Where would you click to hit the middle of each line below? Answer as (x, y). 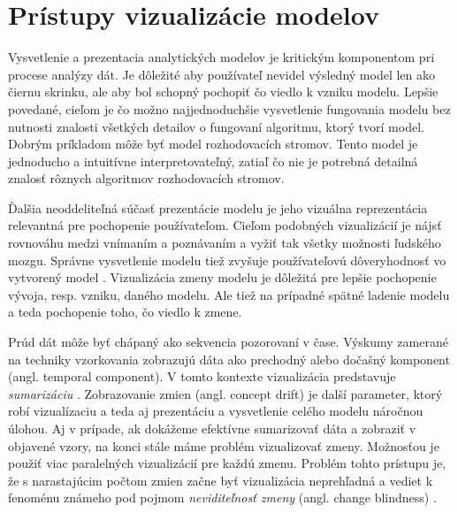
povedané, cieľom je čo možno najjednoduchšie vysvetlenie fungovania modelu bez (229, 108)
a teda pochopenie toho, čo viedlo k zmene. (125, 312)
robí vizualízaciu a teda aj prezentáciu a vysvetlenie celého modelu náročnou (216, 411)
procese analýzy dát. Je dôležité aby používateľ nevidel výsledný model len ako (221, 74)
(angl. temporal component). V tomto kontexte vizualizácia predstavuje (202, 376)
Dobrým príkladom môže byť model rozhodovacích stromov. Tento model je (213, 144)
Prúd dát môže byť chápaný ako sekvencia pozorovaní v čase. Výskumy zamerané (228, 342)
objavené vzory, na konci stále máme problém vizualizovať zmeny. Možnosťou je (224, 445)
